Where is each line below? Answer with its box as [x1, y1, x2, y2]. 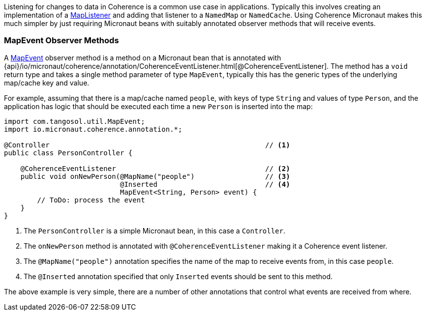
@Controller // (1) [4, 141, 290, 149]
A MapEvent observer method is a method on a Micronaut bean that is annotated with [4, 53, 281, 62]
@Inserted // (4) [120, 180, 290, 188]
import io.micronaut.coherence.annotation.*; [4, 125, 183, 133]
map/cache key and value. [4, 78, 90, 87]
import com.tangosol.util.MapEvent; [4, 117, 145, 125]
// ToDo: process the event [37, 196, 145, 204]
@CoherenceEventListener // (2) [20, 164, 290, 172]
